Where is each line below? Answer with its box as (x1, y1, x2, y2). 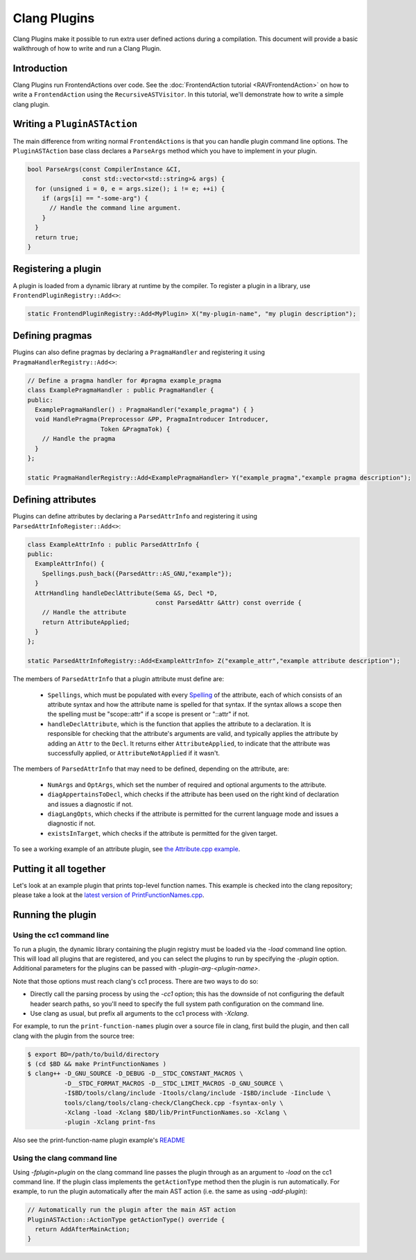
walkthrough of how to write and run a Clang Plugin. (12, 44, 162, 52)
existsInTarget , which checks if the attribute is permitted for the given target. (47, 829, 277, 837)
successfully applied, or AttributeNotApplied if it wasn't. (47, 748, 220, 757)
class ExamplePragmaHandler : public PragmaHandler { (27, 386, 214, 394)
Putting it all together (12, 863, 106, 875)
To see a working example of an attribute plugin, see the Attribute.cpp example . (12, 845, 241, 853)
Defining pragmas (12, 330, 93, 342)
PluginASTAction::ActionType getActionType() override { (27, 1216, 225, 1223)
